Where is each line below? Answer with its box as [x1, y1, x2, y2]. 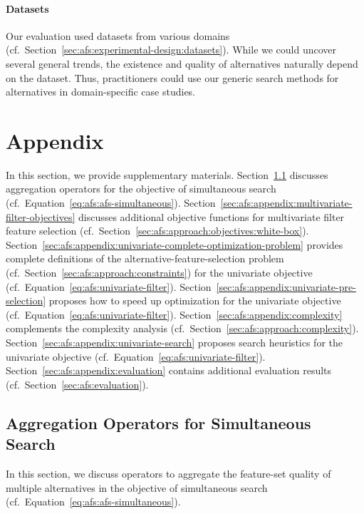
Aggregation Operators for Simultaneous [6, 411, 311, 433]
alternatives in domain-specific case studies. [6, 84, 196, 99]
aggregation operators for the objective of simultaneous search [6, 181, 276, 196]
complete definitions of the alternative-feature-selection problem [6, 251, 284, 266]
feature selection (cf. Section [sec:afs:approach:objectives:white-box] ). [6, 223, 309, 238]
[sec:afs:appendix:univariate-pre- [216, 279, 356, 294]
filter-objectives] [6, 209, 76, 224]
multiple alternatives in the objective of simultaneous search [6, 480, 268, 495]
